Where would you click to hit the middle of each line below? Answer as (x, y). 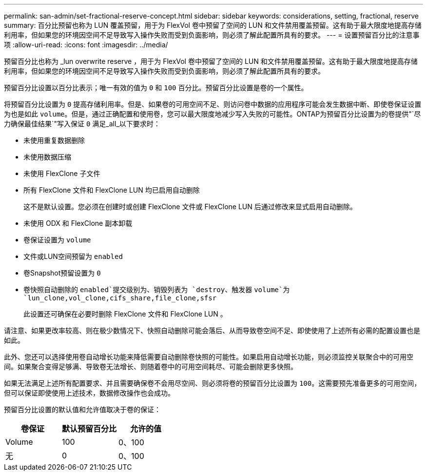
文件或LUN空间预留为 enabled (73, 256)
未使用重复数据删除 (54, 140)
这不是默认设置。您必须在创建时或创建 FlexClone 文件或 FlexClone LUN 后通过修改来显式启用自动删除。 (190, 207)
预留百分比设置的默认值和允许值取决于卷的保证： (82, 409)
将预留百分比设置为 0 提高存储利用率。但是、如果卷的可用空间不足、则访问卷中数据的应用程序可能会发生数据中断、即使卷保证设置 (213, 104)
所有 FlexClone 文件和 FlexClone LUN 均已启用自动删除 (112, 190)
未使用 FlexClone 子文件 (62, 173)
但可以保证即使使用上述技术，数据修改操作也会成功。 (89, 393)
